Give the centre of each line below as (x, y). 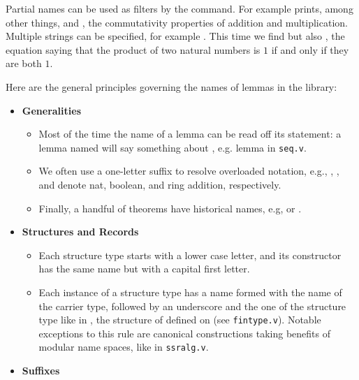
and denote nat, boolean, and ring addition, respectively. (160, 184)
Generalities (52, 110)
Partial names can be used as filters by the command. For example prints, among (179, 8)
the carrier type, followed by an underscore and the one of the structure (192, 306)
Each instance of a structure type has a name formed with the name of (190, 292)
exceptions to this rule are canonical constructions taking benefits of (184, 333)
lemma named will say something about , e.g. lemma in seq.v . (173, 147)
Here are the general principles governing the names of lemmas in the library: (171, 86)
